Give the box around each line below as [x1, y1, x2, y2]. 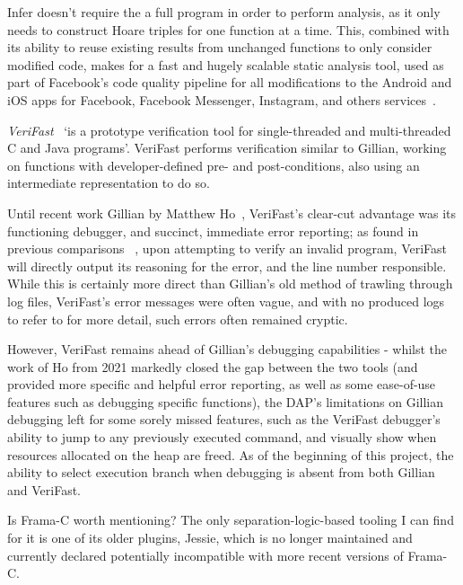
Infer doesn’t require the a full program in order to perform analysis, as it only [7, 3, 441, 21]
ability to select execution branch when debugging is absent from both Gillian [7, 463, 435, 482]
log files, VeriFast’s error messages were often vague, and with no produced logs [7, 291, 445, 310]
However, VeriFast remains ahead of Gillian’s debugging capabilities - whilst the [7, 340, 448, 359]
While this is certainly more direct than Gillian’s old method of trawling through [7, 274, 453, 293]
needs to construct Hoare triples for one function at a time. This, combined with [7, 20, 450, 39]
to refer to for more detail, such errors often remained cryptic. [7, 309, 348, 328]
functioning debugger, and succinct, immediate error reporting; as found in [7, 221, 419, 240]
